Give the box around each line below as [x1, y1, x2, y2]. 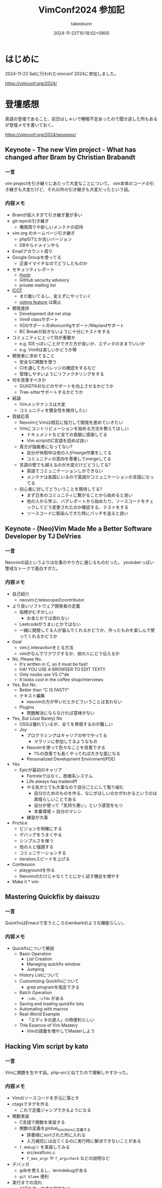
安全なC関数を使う [19, 359, 57, 364]
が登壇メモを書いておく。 [5, 122, 56, 127]
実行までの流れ [12, 1180, 42, 1186]
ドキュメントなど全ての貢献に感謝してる [26, 431, 108, 437]
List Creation [26, 956, 52, 962]
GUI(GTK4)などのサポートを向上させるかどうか [19, 383, 114, 389]
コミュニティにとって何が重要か [12, 334, 76, 340]
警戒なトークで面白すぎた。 [5, 566, 61, 571]
